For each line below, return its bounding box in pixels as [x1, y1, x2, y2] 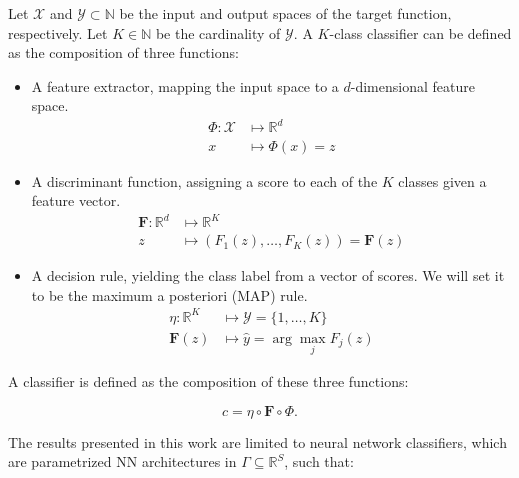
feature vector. [31, 190, 121, 211]
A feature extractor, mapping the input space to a [31, 75, 339, 96]
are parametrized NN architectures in [8, 451, 237, 472]
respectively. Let [8, 22, 108, 43]
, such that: [284, 451, 354, 472]
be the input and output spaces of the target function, [119, 3, 452, 23]
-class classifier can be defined [329, 22, 512, 43]
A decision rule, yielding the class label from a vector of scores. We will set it [31, 265, 505, 286]
